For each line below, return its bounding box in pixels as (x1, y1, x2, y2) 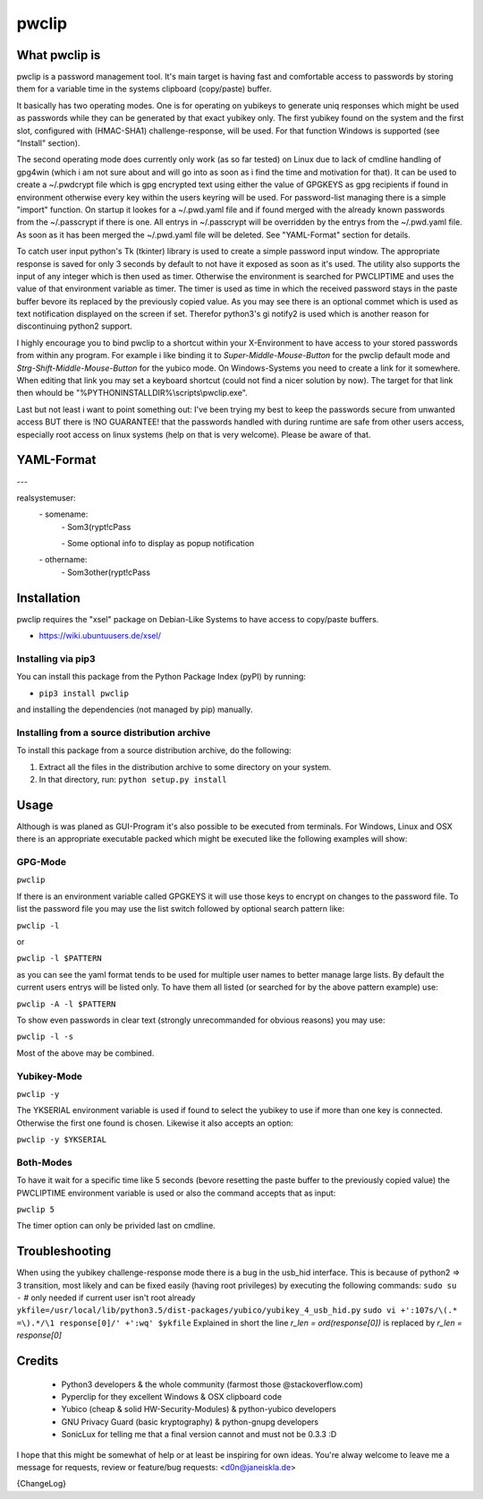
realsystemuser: (16, 493, 76, 503)
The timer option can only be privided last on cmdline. (16, 1221, 216, 1231)
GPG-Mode (16, 856, 67, 869)
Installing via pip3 (16, 652, 96, 664)
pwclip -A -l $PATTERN (16, 998, 116, 1009)
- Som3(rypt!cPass (61, 521, 131, 532)
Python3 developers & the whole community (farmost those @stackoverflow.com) (61, 1379, 364, 1390)
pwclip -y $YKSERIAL (16, 1135, 107, 1145)
